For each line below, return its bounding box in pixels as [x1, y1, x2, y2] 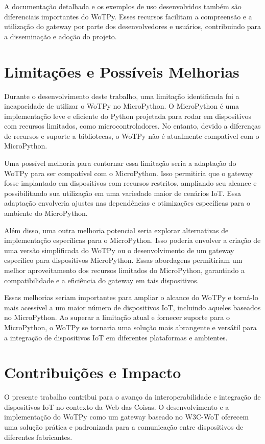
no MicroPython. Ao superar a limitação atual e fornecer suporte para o [4, 312, 230, 323]
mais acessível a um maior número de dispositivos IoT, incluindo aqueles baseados [4, 302, 261, 312]
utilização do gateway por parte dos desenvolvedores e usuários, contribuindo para [4, 21, 261, 32]
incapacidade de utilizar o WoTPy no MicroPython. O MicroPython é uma [4, 101, 239, 111]
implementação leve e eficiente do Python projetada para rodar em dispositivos [4, 110, 251, 121]
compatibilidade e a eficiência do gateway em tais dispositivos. [4, 275, 199, 285]
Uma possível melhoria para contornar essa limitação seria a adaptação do [4, 158, 236, 168]
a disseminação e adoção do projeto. [4, 31, 117, 41]
